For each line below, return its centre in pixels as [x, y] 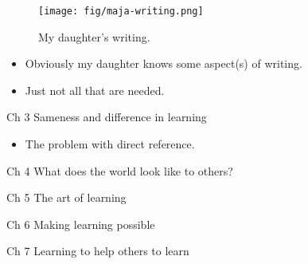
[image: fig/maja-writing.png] [121, 11]
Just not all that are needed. [95, 90]
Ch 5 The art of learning [66, 197]
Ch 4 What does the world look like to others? [120, 170]
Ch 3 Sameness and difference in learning [107, 117]
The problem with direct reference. [110, 144]
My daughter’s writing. [94, 36]
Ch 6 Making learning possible [81, 224]
